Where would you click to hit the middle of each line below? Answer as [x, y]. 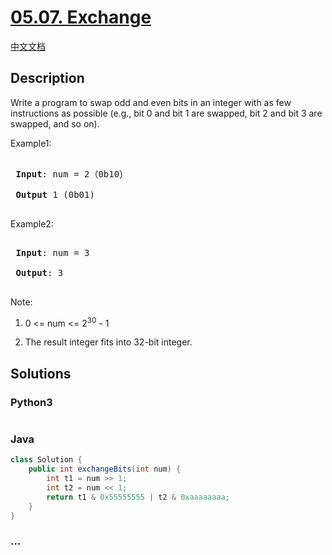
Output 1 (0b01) [55, 194]
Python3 [31, 402]
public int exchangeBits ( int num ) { [105, 469]
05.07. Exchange [81, 17]
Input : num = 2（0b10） [72, 174]
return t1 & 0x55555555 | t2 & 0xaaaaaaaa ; [138, 497]
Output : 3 [39, 272]
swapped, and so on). [55, 123]
